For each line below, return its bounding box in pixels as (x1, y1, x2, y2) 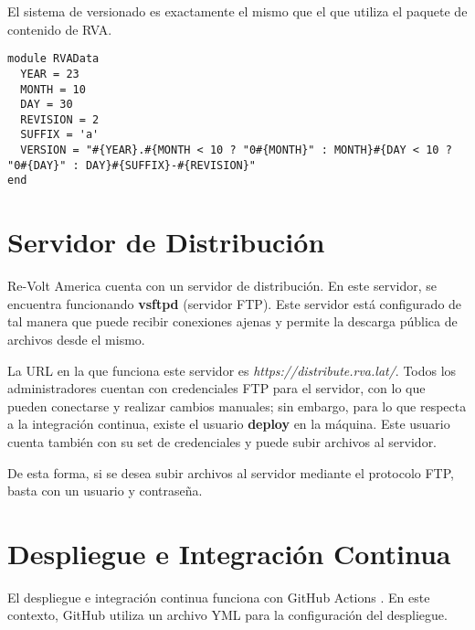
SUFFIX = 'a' (20, 128, 100, 142)
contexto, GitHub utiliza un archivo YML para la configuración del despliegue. (7, 605, 448, 625)
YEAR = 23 (20, 67, 79, 80)
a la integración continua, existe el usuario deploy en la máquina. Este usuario (7, 414, 450, 433)
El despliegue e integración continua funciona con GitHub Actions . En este (7, 587, 430, 606)
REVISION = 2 (20, 112, 100, 126)
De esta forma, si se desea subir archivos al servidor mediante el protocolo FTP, (7, 463, 454, 482)
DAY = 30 (20, 98, 73, 112)
